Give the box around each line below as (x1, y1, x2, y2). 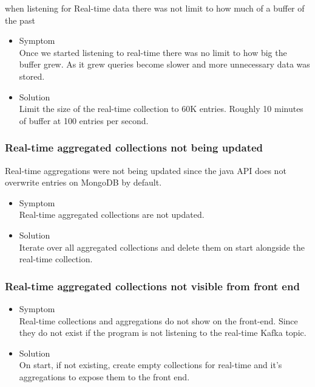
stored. (19, 69, 45, 82)
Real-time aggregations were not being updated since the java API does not (5, 164, 286, 176)
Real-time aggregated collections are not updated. (19, 208, 205, 221)
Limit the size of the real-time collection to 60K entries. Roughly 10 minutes (19, 102, 303, 115)
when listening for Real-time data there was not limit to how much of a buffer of (5, 2, 305, 14)
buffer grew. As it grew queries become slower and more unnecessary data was (19, 58, 310, 71)
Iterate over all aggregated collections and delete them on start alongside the (19, 240, 305, 253)
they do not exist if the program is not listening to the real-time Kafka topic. (19, 326, 307, 339)
